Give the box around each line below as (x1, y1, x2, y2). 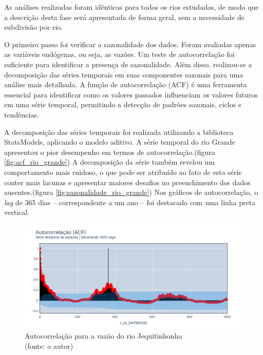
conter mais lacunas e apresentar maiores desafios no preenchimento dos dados (4, 176, 251, 187)
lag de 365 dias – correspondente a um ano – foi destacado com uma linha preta (4, 196, 256, 207)
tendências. (4, 109, 39, 120)
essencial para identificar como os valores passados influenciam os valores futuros (4, 89, 258, 100)
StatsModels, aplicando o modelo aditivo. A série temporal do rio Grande (4, 136, 235, 147)
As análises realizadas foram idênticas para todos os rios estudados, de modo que (4, 2, 259, 12)
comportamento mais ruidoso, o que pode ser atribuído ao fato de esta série (4, 166, 242, 177)
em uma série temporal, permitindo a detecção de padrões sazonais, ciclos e (4, 99, 242, 110)
